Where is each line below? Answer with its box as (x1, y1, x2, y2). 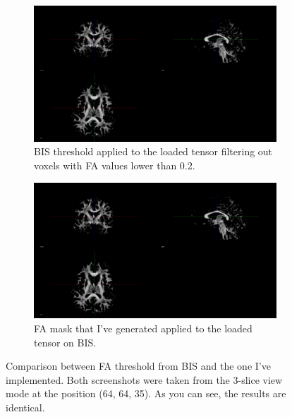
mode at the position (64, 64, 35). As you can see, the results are (6, 386, 286, 401)
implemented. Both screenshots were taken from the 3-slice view (6, 372, 283, 387)
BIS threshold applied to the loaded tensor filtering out (34, 144, 273, 159)
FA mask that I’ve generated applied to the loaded (34, 321, 253, 336)
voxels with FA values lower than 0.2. (34, 158, 195, 173)
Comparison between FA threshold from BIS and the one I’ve (6, 358, 271, 373)
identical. (6, 400, 45, 414)
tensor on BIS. (34, 334, 97, 349)
